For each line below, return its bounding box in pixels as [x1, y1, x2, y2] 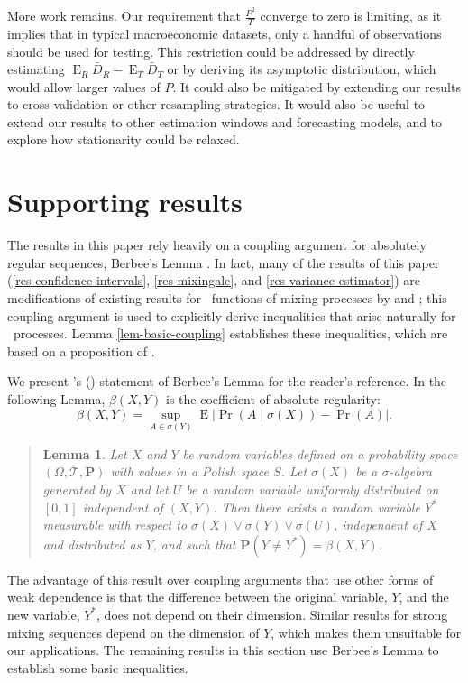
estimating [7, 60, 65, 78]
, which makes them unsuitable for [271, 623, 462, 641]
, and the [399, 587, 449, 606]
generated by [42, 479, 112, 498]
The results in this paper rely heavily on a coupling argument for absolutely [7, 235, 427, 254]
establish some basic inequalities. [7, 658, 188, 677]
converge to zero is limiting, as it [260, 6, 442, 25]
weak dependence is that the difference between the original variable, [7, 587, 388, 606]
